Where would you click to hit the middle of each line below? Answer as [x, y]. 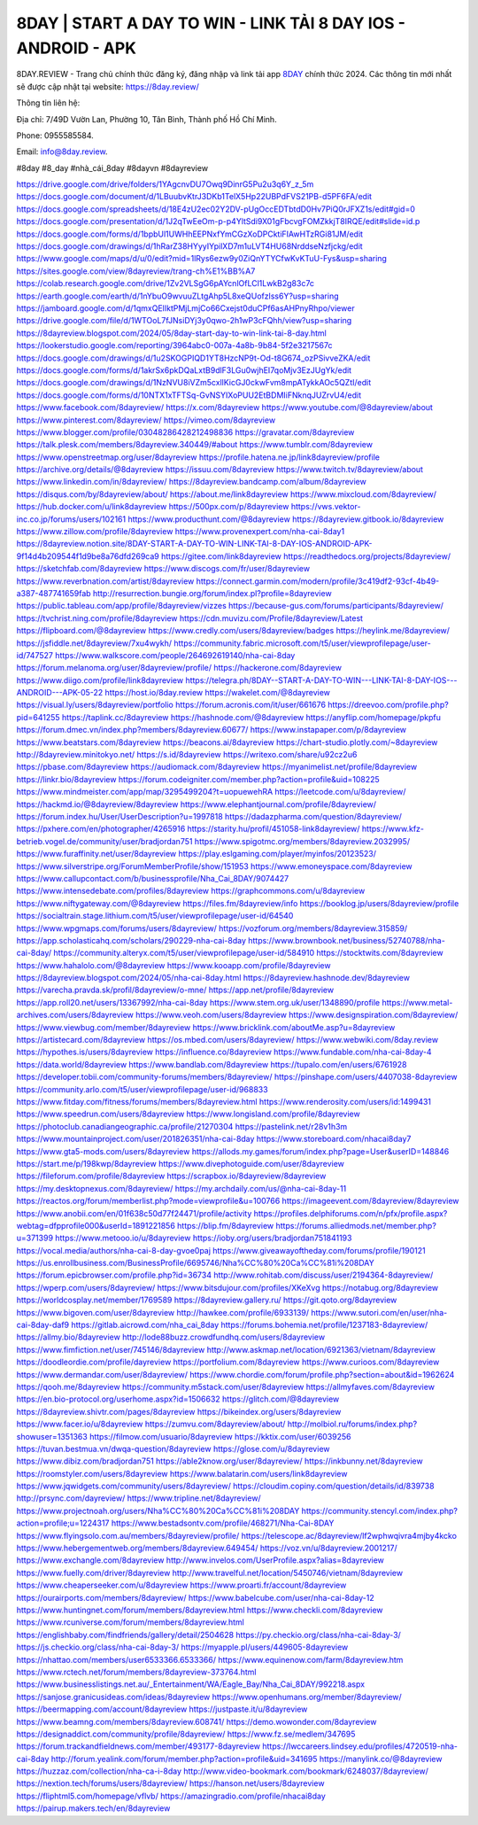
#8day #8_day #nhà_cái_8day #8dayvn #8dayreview [112, 167]
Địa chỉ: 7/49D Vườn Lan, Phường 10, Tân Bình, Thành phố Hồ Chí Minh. [147, 119]
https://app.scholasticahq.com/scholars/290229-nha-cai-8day [131, 940]
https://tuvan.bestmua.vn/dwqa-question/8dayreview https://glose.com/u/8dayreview [173, 1448]
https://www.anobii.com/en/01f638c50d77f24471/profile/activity [134, 1213]
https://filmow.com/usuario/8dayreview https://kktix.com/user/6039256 [220, 1436]
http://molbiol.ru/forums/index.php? [352, 1424]
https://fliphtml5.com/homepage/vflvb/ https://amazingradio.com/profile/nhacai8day [171, 1796]
